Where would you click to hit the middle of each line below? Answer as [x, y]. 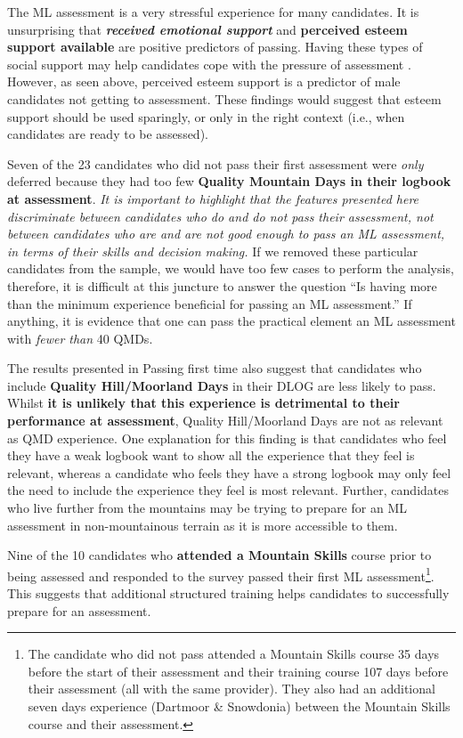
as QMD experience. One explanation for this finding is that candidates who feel [227, 438]
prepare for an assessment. [79, 610]
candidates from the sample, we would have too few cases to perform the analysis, [231, 268]
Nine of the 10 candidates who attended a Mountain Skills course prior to [219, 555]
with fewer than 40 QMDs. [80, 338]
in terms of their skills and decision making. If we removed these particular [213, 251]
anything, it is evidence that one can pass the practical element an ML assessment [231, 321]
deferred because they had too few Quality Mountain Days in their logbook [229, 181]
